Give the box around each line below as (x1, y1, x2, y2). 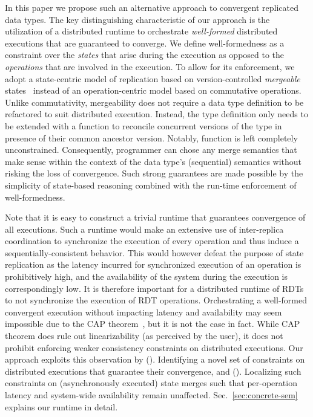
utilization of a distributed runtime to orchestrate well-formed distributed (5, 25, 278, 37)
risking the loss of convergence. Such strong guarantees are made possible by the (5, 167, 303, 179)
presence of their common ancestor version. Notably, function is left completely (5, 131, 298, 144)
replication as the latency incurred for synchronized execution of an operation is (5, 258, 301, 271)
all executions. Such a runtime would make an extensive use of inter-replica (5, 222, 284, 235)
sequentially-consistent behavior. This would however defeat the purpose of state (5, 246, 304, 259)
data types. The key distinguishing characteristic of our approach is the (5, 13, 270, 25)
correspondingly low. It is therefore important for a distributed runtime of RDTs (5, 282, 304, 294)
